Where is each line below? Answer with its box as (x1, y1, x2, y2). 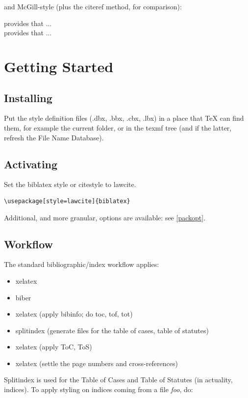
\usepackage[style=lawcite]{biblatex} (4, 197, 130, 205)
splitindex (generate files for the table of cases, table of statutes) (15, 325, 209, 335)
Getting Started (4, 56, 114, 76)
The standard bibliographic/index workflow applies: (4, 259, 159, 269)
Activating (4, 156, 58, 171)
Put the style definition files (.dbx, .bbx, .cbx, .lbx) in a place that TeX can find (4, 113, 244, 123)
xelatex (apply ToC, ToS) (15, 342, 92, 352)
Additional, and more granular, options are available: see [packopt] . (4, 212, 206, 222)
